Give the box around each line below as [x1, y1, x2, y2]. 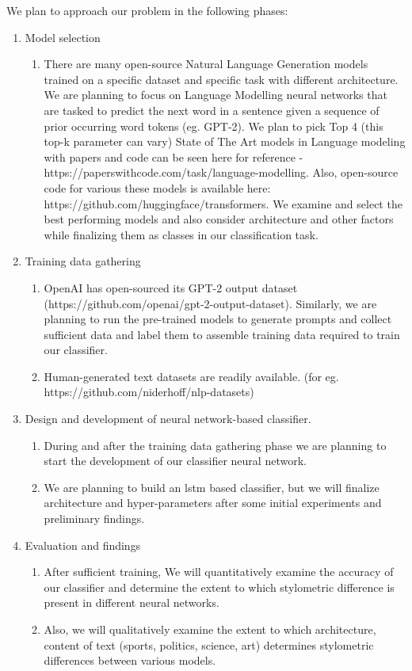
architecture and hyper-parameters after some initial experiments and [44, 494, 382, 511]
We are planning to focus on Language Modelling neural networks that [44, 86, 387, 103]
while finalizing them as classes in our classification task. [44, 226, 319, 242]
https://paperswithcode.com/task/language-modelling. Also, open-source [44, 164, 399, 181]
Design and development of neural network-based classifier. [25, 410, 311, 427]
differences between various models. [44, 652, 216, 669]
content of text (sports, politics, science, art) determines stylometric [44, 636, 374, 653]
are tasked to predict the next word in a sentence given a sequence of [44, 101, 380, 118]
